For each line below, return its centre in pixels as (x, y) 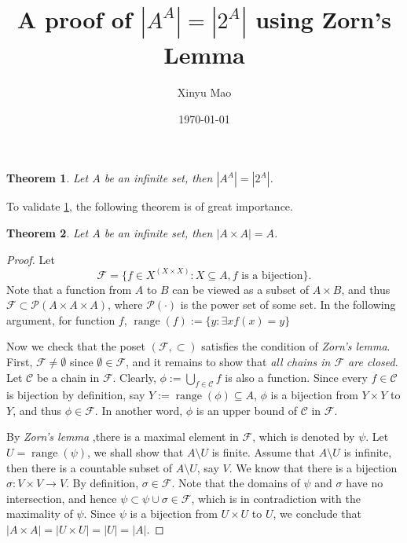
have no (365, 483)
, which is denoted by (304, 437)
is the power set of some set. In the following (288, 305)
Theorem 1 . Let (48, 178)
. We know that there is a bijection (313, 467)
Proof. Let (31, 259)
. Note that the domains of (236, 483)
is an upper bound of (246, 410)
